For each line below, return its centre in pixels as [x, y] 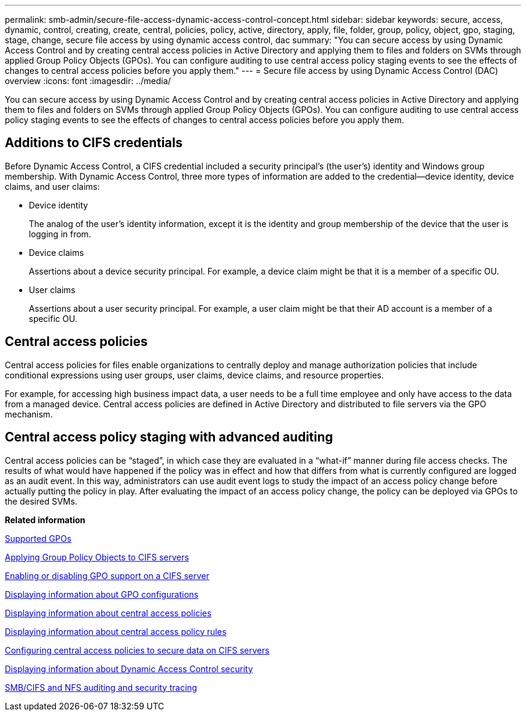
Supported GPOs [38, 538]
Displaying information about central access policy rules [116, 631]
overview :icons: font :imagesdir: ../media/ [88, 81]
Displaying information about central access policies [108, 613]
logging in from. [60, 234]
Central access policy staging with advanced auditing [169, 437]
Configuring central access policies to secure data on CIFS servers [137, 650]
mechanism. [29, 414]
